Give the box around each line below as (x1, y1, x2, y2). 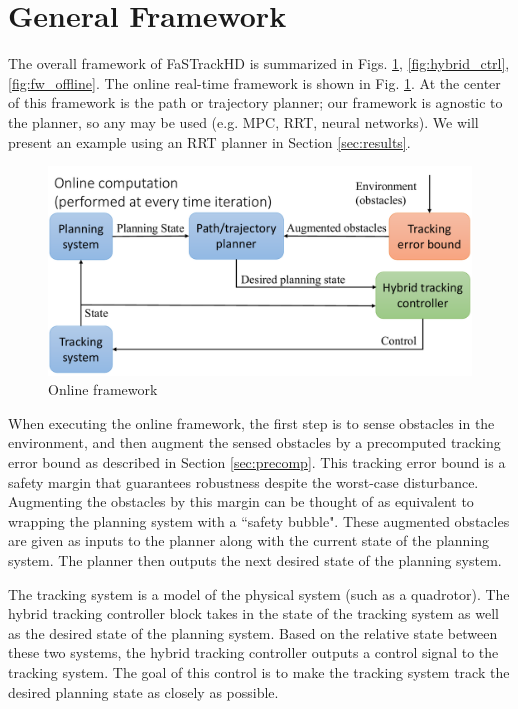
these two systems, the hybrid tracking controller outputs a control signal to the (8, 642, 499, 663)
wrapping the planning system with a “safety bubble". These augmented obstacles (8, 510, 510, 531)
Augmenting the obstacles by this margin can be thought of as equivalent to (8, 491, 474, 512)
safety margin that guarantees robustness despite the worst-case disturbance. (8, 471, 479, 492)
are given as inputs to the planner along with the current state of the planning (8, 530, 490, 551)
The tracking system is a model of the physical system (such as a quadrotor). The (8, 583, 510, 604)
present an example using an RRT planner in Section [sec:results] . (8, 131, 411, 152)
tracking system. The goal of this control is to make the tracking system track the (8, 661, 510, 682)
